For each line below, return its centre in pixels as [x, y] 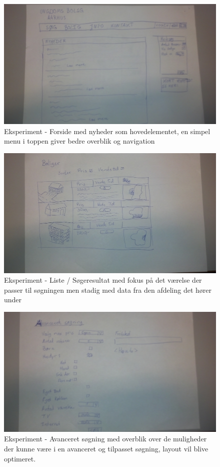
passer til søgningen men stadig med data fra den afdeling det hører [108, 289]
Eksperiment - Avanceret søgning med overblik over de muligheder [105, 439]
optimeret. [20, 458]
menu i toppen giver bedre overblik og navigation [79, 141]
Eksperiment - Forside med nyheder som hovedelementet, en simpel [107, 131]
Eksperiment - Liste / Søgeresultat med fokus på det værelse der [103, 280]
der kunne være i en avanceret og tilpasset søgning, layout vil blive [106, 449]
